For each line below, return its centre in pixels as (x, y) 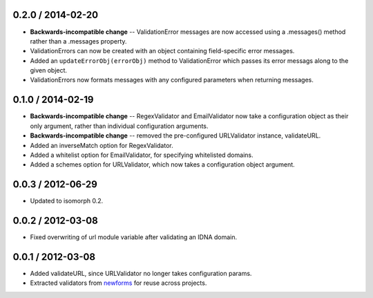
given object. (49, 71)
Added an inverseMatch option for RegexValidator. (102, 145)
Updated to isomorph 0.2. (67, 201)
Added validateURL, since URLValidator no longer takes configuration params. (141, 274)
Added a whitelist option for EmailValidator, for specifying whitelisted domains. (142, 155)
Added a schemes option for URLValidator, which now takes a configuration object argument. (162, 165)
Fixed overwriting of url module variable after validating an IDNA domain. (134, 237)
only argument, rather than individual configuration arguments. (119, 126)
